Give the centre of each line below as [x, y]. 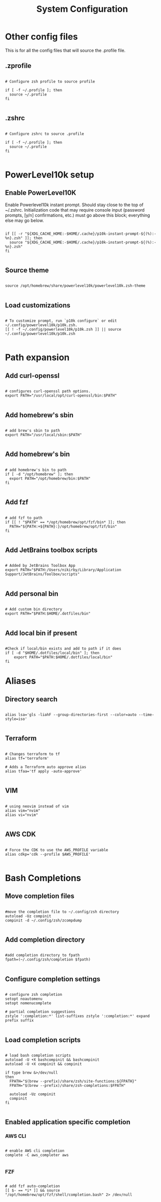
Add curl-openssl [32, 376]
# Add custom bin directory [34, 609]
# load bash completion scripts [38, 1055]
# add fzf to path [24, 518]
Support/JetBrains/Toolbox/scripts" [42, 574]
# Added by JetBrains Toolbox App [40, 566]
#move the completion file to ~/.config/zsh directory [62, 912]
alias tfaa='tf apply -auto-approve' [44, 771]
